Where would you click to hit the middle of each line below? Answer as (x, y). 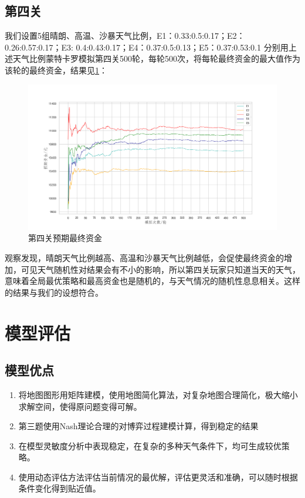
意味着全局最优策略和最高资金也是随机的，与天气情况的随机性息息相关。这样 (152, 281)
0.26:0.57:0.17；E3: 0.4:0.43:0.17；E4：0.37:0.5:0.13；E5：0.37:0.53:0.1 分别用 (147, 47)
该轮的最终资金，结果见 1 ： (56, 70)
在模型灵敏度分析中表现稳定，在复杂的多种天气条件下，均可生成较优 (150, 445)
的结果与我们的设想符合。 (54, 292)
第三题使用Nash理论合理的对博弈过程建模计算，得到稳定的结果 (138, 426)
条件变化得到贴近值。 (60, 488)
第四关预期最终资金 (65, 238)
